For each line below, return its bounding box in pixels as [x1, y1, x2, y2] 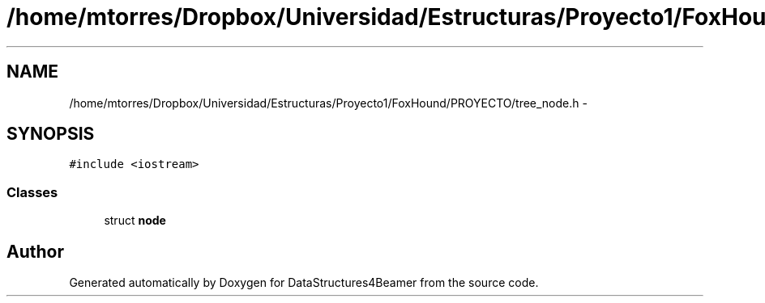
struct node [104, 213, 166, 228]
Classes [6, 183, 58, 200]
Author [6, 241, 64, 262]
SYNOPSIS [6, 124, 95, 145]
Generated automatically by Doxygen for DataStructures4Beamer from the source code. [69, 276, 539, 290]
